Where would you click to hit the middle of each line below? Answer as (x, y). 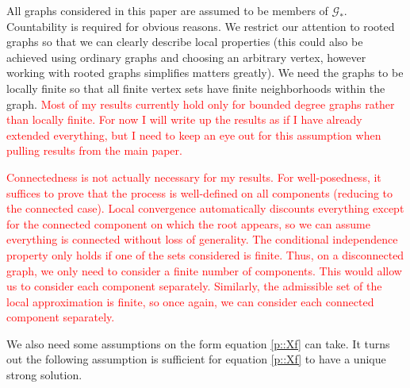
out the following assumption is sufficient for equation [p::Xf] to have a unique (196, 359)
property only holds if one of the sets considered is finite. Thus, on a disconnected (205, 254)
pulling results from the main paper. (94, 150)
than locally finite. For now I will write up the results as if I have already (184, 119)
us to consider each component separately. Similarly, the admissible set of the (194, 286)
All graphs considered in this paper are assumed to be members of (167, 10)
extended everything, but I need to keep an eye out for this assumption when (194, 134)
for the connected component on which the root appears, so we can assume (188, 223)
